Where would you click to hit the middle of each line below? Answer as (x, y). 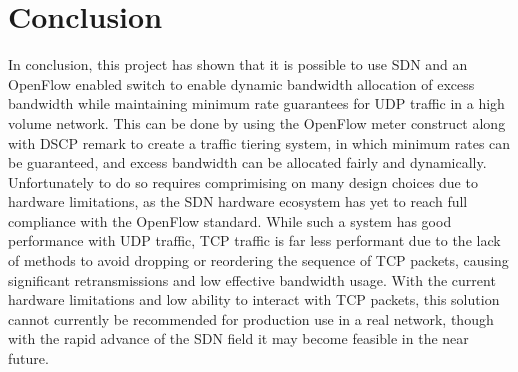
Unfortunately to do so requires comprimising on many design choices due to (243, 181)
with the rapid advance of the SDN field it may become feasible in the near (238, 338)
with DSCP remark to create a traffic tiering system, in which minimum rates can (259, 142)
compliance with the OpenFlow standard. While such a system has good (230, 220)
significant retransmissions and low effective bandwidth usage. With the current (252, 279)
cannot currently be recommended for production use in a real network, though (251, 318)
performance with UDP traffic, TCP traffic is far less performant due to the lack (254, 240)
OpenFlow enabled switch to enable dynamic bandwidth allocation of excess (241, 83)
